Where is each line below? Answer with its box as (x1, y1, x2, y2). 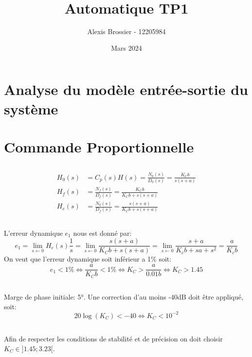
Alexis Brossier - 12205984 (87, 26, 166, 37)
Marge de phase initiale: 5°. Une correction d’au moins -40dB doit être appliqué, (4, 291, 243, 301)
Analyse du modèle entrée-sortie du (4, 79, 248, 99)
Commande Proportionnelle (4, 136, 194, 156)
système (4, 98, 58, 118)
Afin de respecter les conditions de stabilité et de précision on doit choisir (4, 334, 223, 344)
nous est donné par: (73, 227, 132, 238)
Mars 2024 (111, 42, 142, 53)
